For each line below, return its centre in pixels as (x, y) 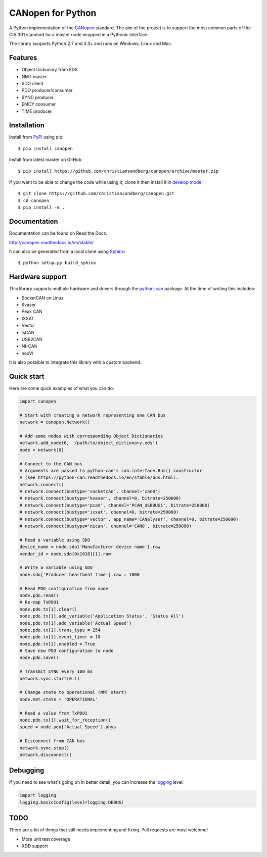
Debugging (27, 771)
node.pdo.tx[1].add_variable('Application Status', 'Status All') (102, 616)
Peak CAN (32, 311)
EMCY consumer (39, 104)
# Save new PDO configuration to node (67, 651)
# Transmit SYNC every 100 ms (56, 672)
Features (23, 58)
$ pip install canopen (45, 148)
